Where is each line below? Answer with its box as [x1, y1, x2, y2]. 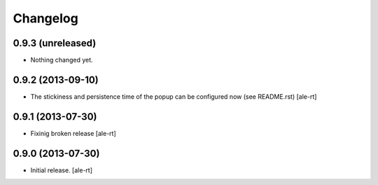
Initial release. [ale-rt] [30, 165, 92, 174]
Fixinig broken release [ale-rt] [30, 129, 116, 137]
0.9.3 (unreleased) [13, 37, 97, 49]
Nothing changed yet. [30, 56, 94, 64]
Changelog [13, 11, 78, 26]
